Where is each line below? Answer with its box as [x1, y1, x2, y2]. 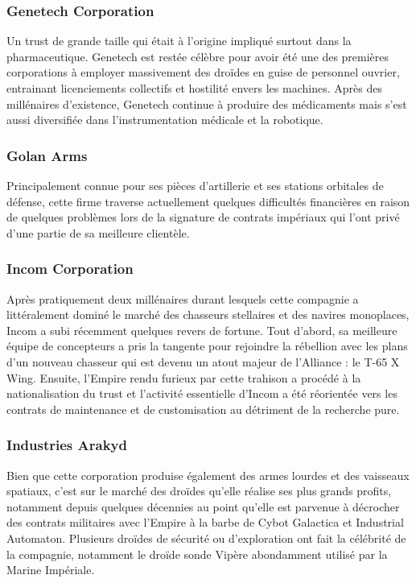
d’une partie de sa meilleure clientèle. [6, 224, 190, 241]
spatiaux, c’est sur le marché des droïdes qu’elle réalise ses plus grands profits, [6, 482, 392, 499]
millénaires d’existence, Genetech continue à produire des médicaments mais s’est [6, 95, 407, 112]
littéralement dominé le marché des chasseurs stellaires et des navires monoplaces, [6, 306, 410, 323]
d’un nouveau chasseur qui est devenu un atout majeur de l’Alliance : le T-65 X [6, 353, 400, 370]
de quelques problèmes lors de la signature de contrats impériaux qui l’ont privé [6, 209, 400, 225]
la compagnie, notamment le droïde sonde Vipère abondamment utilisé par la [6, 545, 388, 562]
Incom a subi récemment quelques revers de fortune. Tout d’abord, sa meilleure [6, 321, 397, 338]
